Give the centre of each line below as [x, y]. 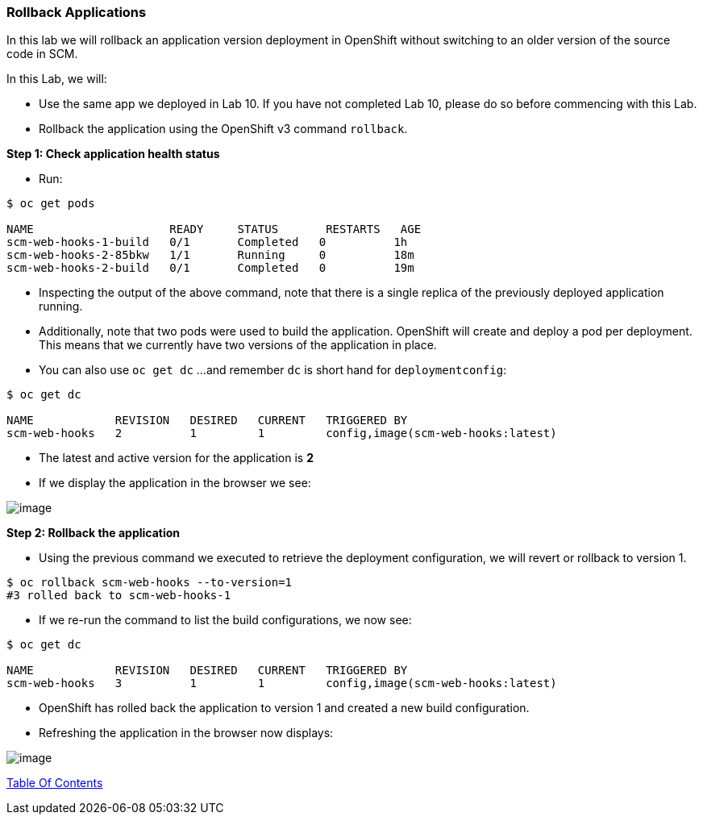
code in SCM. [42, 54]
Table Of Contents [55, 783]
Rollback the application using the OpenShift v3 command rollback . [223, 129]
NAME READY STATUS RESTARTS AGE [214, 229]
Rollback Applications [77, 12]
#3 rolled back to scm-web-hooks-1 [119, 596]
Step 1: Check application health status [113, 154]
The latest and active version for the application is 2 [176, 458]
